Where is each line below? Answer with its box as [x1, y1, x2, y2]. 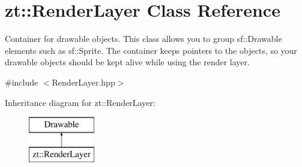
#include [5, 75, 38, 88]
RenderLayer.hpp [52, 75, 115, 88]
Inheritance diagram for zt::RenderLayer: [5, 96, 156, 108]
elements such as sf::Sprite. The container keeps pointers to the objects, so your [5, 44, 297, 56]
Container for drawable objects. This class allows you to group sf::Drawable [5, 32, 282, 45]
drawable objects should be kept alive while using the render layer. [5, 56, 250, 68]
